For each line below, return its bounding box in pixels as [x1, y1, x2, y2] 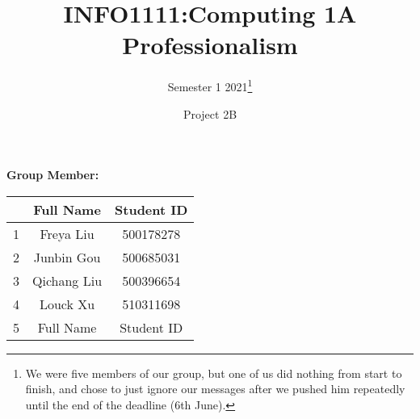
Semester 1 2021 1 [167, 76, 253, 94]
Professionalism [122, 28, 298, 61]
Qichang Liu [32, 270, 103, 290]
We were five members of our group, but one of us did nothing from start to [25, 364, 402, 381]
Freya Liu [40, 224, 94, 243]
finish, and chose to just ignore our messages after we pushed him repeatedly [25, 380, 405, 397]
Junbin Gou [33, 247, 101, 266]
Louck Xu [39, 294, 95, 313]
